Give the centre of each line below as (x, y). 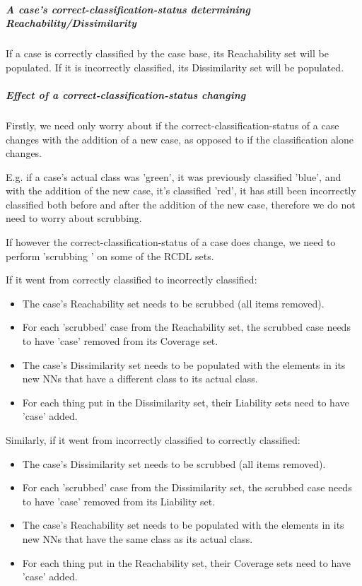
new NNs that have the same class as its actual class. (138, 538)
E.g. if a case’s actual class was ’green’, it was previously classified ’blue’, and (174, 176)
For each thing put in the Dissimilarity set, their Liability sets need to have (186, 402)
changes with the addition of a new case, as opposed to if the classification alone (180, 139)
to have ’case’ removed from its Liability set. (119, 501)
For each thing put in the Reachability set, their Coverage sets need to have (187, 562)
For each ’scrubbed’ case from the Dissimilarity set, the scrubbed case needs (187, 487)
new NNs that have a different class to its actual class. (140, 379)
